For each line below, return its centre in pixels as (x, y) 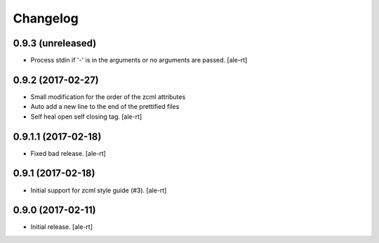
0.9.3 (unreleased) (55, 43)
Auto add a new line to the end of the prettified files (105, 107)
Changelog (46, 18)
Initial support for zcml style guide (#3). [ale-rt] (99, 190)
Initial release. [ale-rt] (61, 227)
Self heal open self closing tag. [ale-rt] (86, 117)
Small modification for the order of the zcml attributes (108, 97)
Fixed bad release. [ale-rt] (68, 153)
